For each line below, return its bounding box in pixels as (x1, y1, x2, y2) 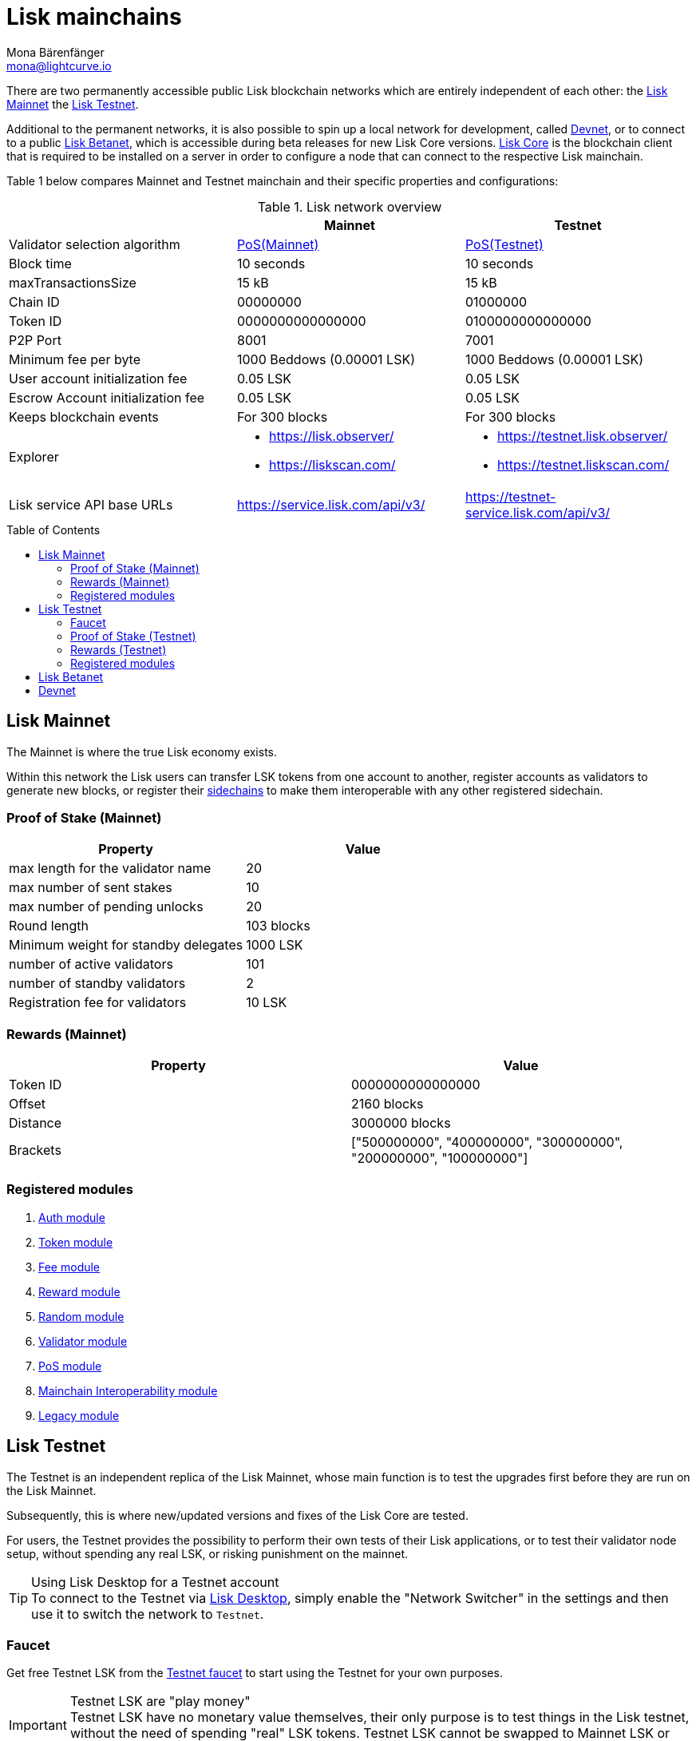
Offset (9, 1096, 46, 1112)
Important (9, 1717, 67, 1734)
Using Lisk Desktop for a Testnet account (31, 1573, 279, 1590)
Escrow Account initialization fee (9, 389, 205, 406)
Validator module (38, 1334, 128, 1348)
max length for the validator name (9, 860, 212, 877)
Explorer (9, 448, 59, 465)
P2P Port (9, 331, 61, 348)
